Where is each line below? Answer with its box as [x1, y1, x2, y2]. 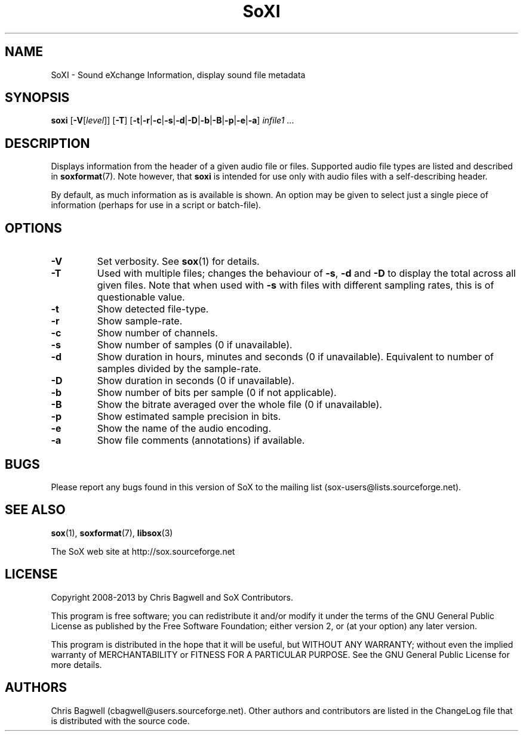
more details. [51, 659, 102, 670]
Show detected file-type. [97, 303, 209, 316]
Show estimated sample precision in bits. [97, 410, 281, 423]
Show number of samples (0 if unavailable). [97, 339, 293, 351]
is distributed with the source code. [51, 715, 190, 726]
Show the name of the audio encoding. [97, 422, 272, 435]
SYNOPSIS [5, 90, 70, 106]
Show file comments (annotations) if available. [97, 434, 305, 447]
